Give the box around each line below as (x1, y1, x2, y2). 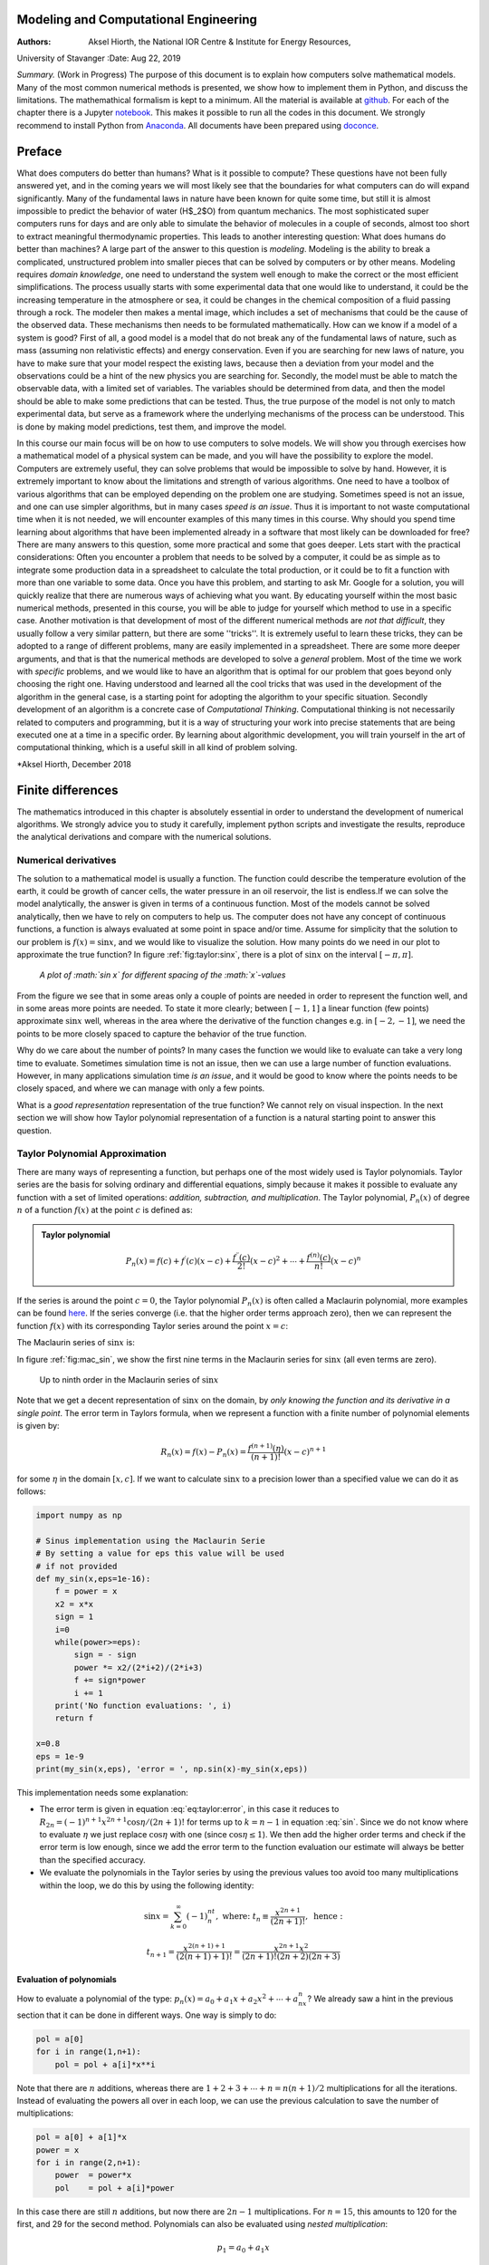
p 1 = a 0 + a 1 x (216, 2242, 271, 2255)
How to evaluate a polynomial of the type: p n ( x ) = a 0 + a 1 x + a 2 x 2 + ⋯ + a (16, 1992, 299, 2006)
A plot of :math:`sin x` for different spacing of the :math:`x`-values (39, 969, 286, 980)
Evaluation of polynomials (16, 1973, 117, 1984)
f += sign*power (73, 1675, 147, 1685)
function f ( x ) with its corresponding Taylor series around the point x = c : (16, 1320, 289, 1331)
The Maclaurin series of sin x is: (16, 1337, 135, 1348)
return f (54, 1713, 94, 1723)
